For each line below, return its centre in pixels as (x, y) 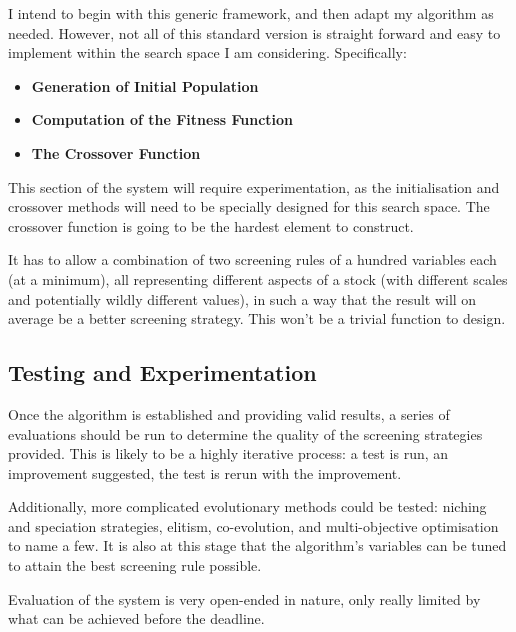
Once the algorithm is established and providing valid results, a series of (229, 413)
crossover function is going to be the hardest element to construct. (211, 225)
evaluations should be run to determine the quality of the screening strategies (245, 433)
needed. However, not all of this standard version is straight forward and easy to (254, 32)
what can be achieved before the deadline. (136, 618)
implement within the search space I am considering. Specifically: (207, 52)
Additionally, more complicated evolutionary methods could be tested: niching (247, 506)
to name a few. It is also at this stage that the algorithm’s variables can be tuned (257, 545)
